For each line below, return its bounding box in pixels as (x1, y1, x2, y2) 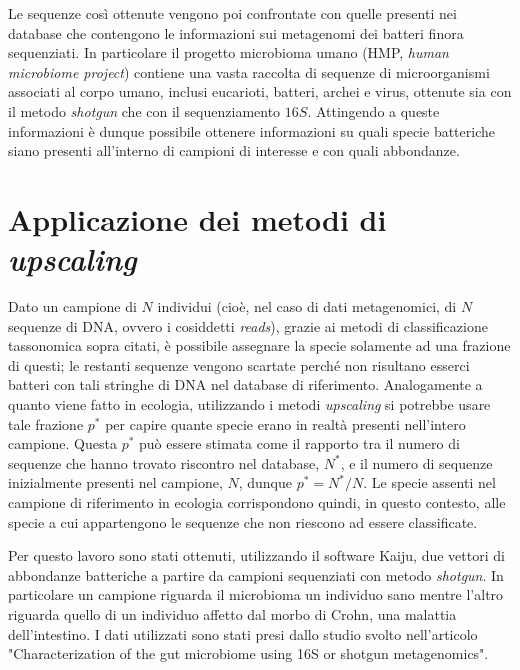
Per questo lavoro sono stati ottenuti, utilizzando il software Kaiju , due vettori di (8, 545, 505, 566)
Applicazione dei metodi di (8, 198, 387, 239)
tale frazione (8, 413, 84, 434)
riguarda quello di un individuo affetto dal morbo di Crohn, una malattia (8, 603, 457, 624)
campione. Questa (8, 433, 117, 454)
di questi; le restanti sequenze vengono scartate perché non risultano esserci (8, 354, 470, 375)
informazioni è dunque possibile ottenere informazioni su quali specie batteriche (8, 120, 495, 141)
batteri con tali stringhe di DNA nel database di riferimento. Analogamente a (8, 374, 483, 395)
